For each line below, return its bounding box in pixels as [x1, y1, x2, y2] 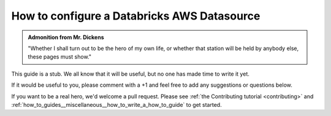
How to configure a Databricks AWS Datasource [11, 9, 261, 23]
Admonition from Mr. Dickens [28, 34, 104, 41]
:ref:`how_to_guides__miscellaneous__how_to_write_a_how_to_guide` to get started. [11, 101, 222, 108]
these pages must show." [28, 53, 92, 60]
